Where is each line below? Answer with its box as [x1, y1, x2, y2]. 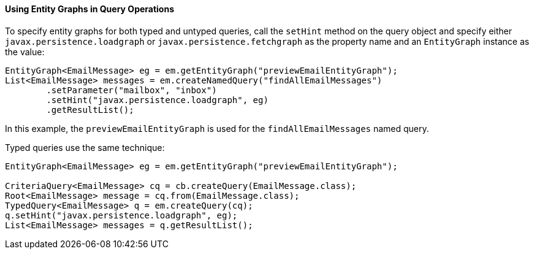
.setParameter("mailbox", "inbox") [46, 85, 217, 95]
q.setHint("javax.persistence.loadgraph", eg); [5, 210, 238, 220]
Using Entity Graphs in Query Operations [5, 4, 174, 14]
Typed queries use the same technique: [5, 142, 165, 153]
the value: [5, 46, 45, 57]
